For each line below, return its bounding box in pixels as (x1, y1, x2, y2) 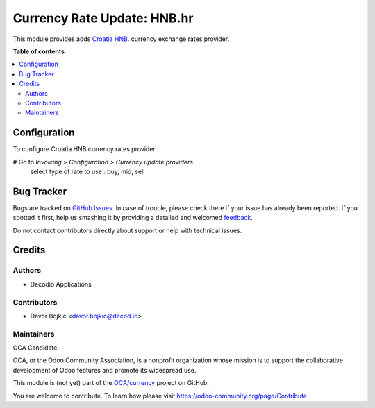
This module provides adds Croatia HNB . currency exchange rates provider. (12, 35, 230, 43)
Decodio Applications (30, 280, 92, 288)
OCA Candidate (12, 343, 58, 352)
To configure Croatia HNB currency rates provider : (12, 145, 159, 153)
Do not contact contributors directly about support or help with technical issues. (12, 226, 242, 235)
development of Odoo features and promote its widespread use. (12, 366, 197, 374)
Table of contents (12, 47, 65, 56)
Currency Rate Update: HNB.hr (12, 10, 194, 26)
